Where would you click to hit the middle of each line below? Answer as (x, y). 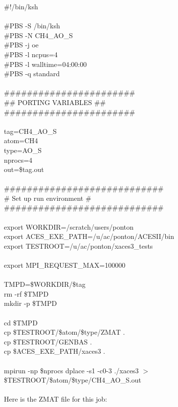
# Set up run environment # (48, 198)
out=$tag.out (24, 169)
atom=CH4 (21, 140)
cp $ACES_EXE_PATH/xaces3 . (55, 351)
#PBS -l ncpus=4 (31, 54)
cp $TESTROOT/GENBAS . (48, 341)
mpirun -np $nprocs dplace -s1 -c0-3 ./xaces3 (71, 370)
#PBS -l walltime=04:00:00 (45, 64)
